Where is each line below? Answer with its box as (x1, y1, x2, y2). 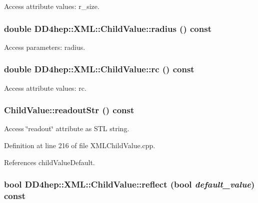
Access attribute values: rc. (4, 82, 86, 93)
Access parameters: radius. (4, 41, 85, 52)
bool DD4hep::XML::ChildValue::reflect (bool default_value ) (4, 178, 255, 191)
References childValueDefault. (4, 157, 95, 167)
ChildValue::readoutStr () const (4, 104, 134, 116)
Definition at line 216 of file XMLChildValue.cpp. (4, 140, 155, 151)
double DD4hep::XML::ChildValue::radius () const (4, 22, 211, 34)
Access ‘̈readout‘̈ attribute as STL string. (4, 123, 129, 134)
